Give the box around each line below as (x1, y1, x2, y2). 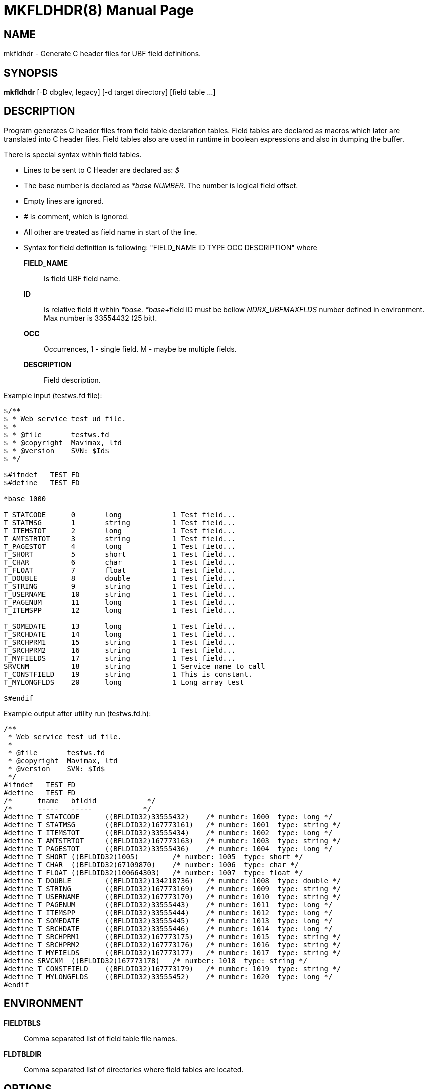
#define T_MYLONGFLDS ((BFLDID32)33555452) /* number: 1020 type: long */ (4, 972, 333, 981)
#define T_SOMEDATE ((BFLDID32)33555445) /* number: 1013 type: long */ (4, 916, 333, 925)
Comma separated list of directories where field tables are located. (24, 1065, 244, 1074)
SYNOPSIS (4, 66, 58, 79)
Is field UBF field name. (44, 274, 120, 283)
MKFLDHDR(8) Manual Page (4, 2, 194, 19)
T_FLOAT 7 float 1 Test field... (4, 566, 236, 574)
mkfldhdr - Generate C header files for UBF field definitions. (4, 49, 201, 58)
